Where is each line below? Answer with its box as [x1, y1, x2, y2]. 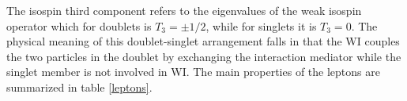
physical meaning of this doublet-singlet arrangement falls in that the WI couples [6, 33, 400, 49]
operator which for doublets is [6, 17, 152, 34]
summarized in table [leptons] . [6, 78, 153, 95]
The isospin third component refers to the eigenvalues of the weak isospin [6, 2, 362, 18]
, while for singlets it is [205, 17, 317, 34]
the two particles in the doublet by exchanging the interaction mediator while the [6, 48, 401, 64]
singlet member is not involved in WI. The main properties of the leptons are [6, 63, 380, 80]
